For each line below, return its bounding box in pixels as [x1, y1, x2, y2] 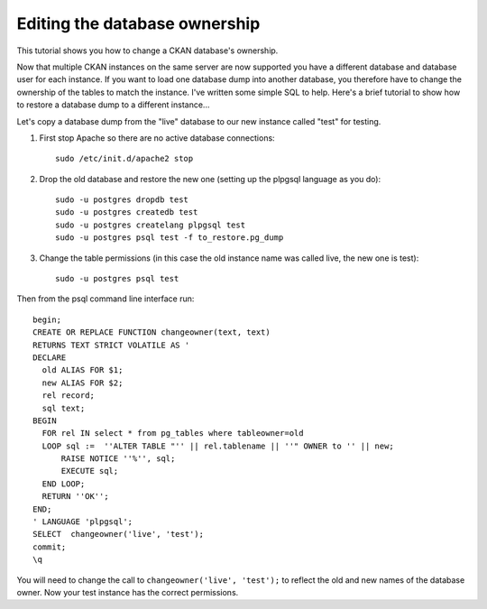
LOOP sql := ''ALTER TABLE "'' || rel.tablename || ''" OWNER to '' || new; [41, 440, 394, 451]
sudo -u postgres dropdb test [55, 195, 189, 205]
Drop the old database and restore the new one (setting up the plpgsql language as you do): [39, 173, 381, 184]
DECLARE [32, 352, 67, 363]
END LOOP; [41, 478, 86, 489]
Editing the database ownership [16, 14, 261, 33]
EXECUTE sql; [60, 466, 119, 476]
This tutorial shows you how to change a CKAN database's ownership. [16, 45, 279, 56]
